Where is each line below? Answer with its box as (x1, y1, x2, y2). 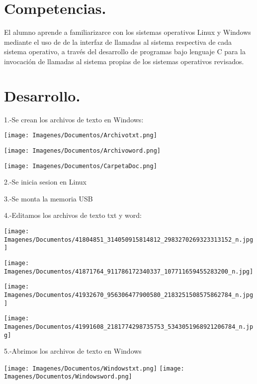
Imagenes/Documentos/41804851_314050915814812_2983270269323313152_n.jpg (4, 236, 254, 243)
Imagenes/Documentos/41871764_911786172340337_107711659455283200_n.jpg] (4, 268, 254, 275)
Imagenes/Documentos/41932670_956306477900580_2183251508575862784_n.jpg (4, 291, 254, 298)
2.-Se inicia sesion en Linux (4, 177, 87, 187)
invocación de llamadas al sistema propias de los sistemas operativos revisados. (4, 56, 244, 66)
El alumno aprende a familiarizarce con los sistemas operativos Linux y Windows (4, 27, 251, 37)
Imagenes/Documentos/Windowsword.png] (4, 373, 132, 381)
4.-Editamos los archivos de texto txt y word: (4, 210, 142, 220)
